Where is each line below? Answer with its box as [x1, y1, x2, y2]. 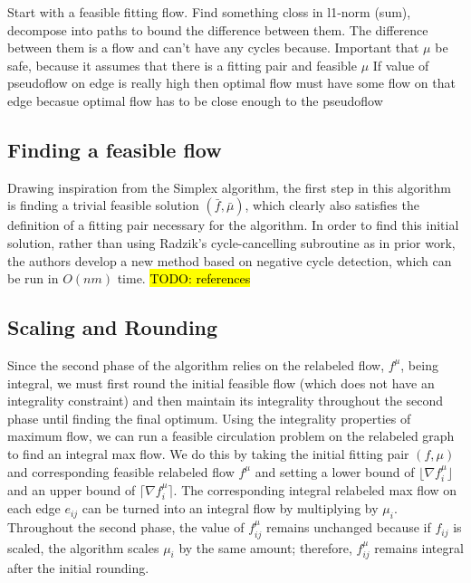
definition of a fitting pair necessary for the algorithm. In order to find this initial [7, 215, 459, 234]
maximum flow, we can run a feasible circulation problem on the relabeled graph [7, 426, 455, 445]
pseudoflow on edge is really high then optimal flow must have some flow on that [7, 73, 456, 92]
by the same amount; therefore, [178, 538, 352, 557]
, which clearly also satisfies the [245, 196, 419, 215]
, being [400, 355, 438, 374]
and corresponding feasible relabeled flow [7, 462, 235, 481]
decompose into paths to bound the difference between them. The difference [7, 20, 428, 39]
